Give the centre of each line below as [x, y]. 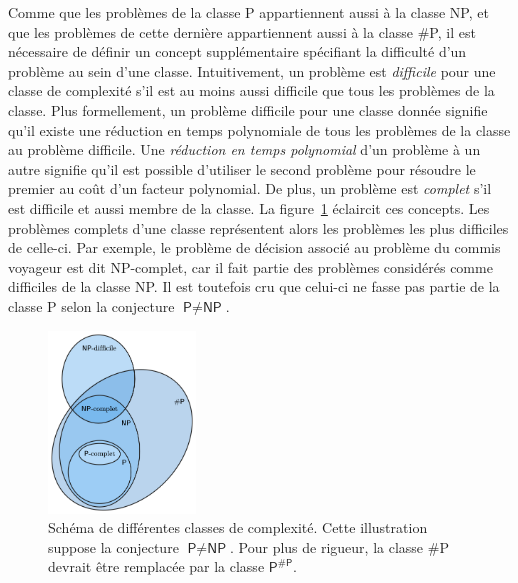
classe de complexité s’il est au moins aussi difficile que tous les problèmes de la [251, 90]
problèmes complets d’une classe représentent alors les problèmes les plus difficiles [258, 227]
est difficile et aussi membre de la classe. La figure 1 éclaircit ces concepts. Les [249, 207]
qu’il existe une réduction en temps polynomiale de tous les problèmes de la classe [259, 129]
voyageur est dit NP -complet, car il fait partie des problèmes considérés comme [250, 266]
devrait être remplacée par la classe [156, 566]
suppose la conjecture [113, 546]
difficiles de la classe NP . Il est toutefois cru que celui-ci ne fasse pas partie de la [254, 286]
